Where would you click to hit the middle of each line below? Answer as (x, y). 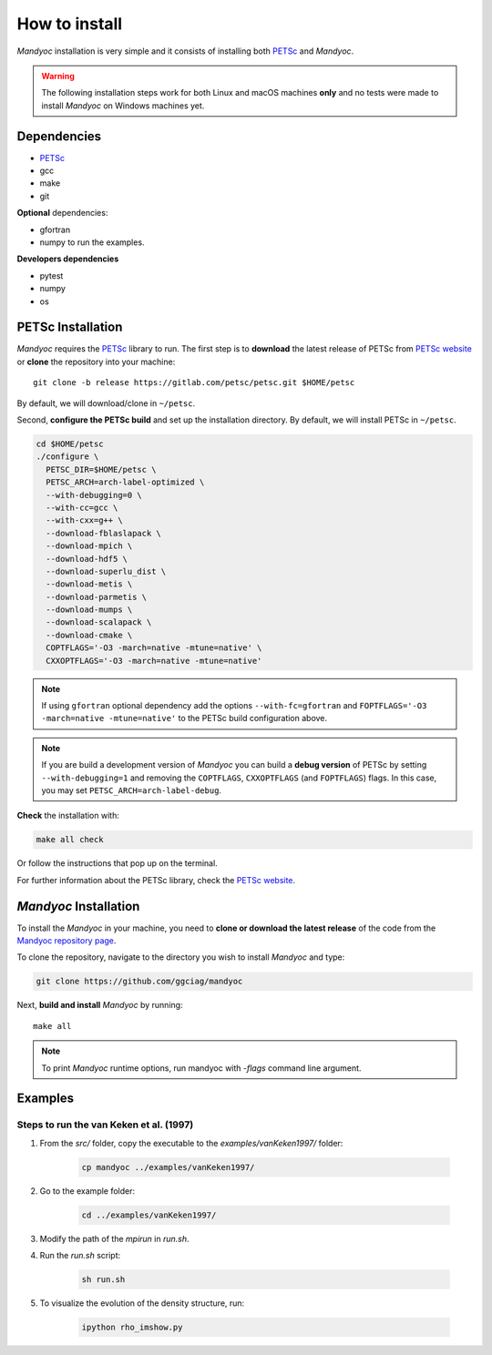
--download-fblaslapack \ (103, 533)
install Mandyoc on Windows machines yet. (123, 106)
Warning (58, 76)
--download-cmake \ (89, 635)
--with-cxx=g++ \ (84, 520)
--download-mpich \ (89, 546)
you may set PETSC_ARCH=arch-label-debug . (132, 790)
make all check (70, 840)
